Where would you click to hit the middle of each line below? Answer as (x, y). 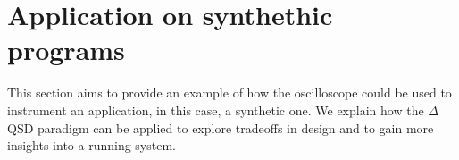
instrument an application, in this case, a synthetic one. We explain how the (216, 109)
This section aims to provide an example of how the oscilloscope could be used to (229, 93)
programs (66, 50)
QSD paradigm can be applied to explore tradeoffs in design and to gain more (221, 127)
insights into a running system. (92, 145)
